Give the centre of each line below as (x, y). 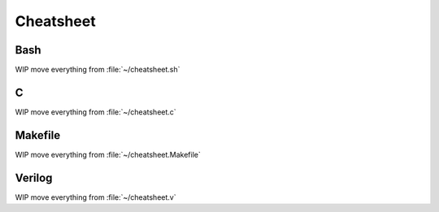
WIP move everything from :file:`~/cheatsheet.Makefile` (108, 154)
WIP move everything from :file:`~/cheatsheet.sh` (98, 70)
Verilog (34, 177)
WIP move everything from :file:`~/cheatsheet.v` (96, 197)
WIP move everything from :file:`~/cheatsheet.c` (96, 112)
